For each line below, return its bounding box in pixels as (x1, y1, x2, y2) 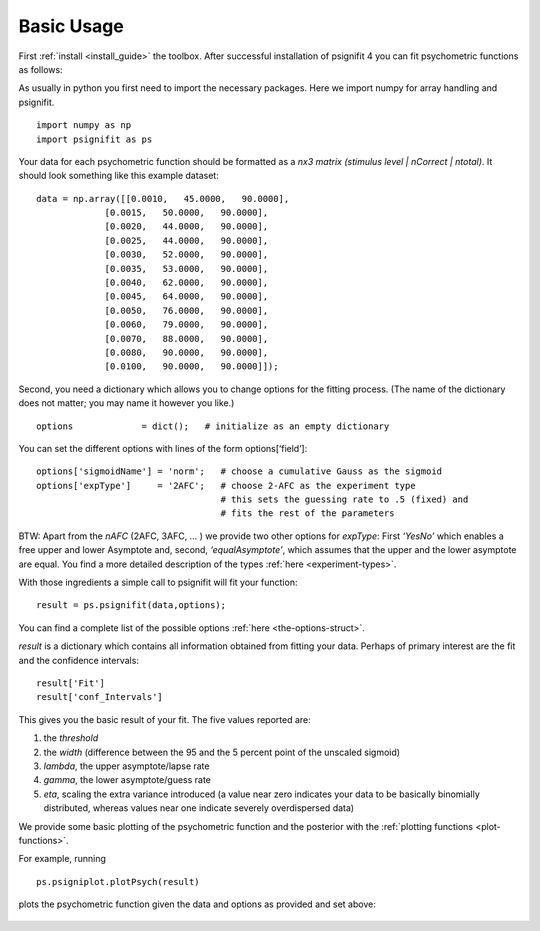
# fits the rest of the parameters (220, 508, 395, 519)
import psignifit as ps (36, 133, 153, 145)
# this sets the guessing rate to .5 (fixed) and (220, 494, 469, 505)
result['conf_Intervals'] (36, 691, 164, 703)
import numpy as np (36, 120, 132, 131)
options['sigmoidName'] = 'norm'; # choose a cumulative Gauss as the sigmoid (36, 466, 443, 477)
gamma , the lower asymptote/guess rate (43, 774, 212, 786)
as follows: (18, 63, 64, 75)
